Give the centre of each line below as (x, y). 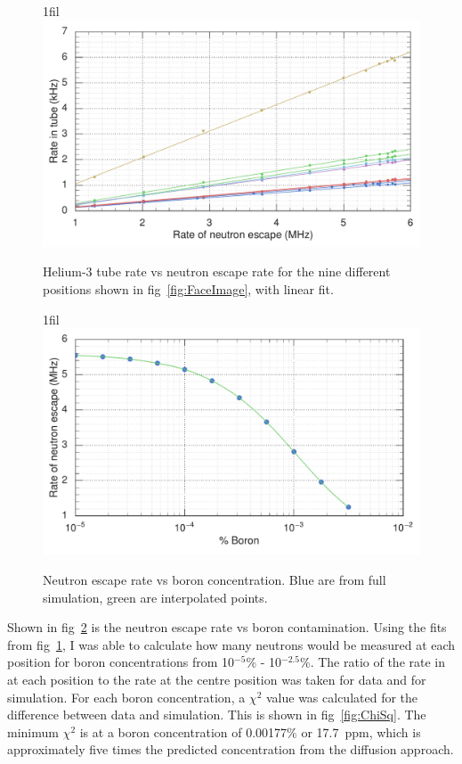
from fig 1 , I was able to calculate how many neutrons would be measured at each (231, 644)
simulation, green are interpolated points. (155, 597)
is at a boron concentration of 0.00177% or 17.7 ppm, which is (250, 731)
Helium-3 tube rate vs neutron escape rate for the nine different (217, 271)
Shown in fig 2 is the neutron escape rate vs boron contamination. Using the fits (227, 627)
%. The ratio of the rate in (372, 662)
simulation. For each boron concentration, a (126, 697)
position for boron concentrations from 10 (121, 662)
